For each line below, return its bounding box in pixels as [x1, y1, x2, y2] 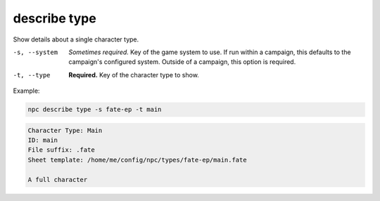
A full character [27, 176, 88, 183]
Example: [13, 86, 40, 95]
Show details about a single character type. [13, 35, 139, 44]
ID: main [27, 136, 58, 144]
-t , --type [13, 71, 51, 79]
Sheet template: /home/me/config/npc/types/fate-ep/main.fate [27, 155, 247, 164]
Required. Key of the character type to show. [68, 70, 200, 79]
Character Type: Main [27, 127, 103, 134]
